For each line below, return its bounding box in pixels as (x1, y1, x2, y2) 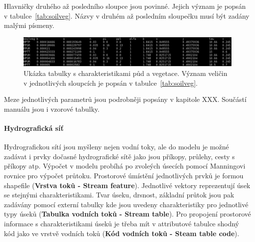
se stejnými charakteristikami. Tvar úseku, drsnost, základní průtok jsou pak (4, 190, 234, 200)
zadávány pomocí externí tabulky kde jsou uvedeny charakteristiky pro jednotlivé (4, 199, 249, 209)
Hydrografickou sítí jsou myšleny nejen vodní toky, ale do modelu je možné (4, 142, 229, 152)
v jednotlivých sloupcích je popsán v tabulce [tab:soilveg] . (24, 77, 198, 88)
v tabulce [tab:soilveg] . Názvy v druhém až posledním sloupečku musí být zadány (4, 10, 250, 21)
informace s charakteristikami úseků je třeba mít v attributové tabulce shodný (4, 218, 239, 228)
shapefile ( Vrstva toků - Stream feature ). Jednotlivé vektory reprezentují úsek (4, 180, 251, 190)
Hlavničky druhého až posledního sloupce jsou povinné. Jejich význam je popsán (4, 1, 246, 11)
